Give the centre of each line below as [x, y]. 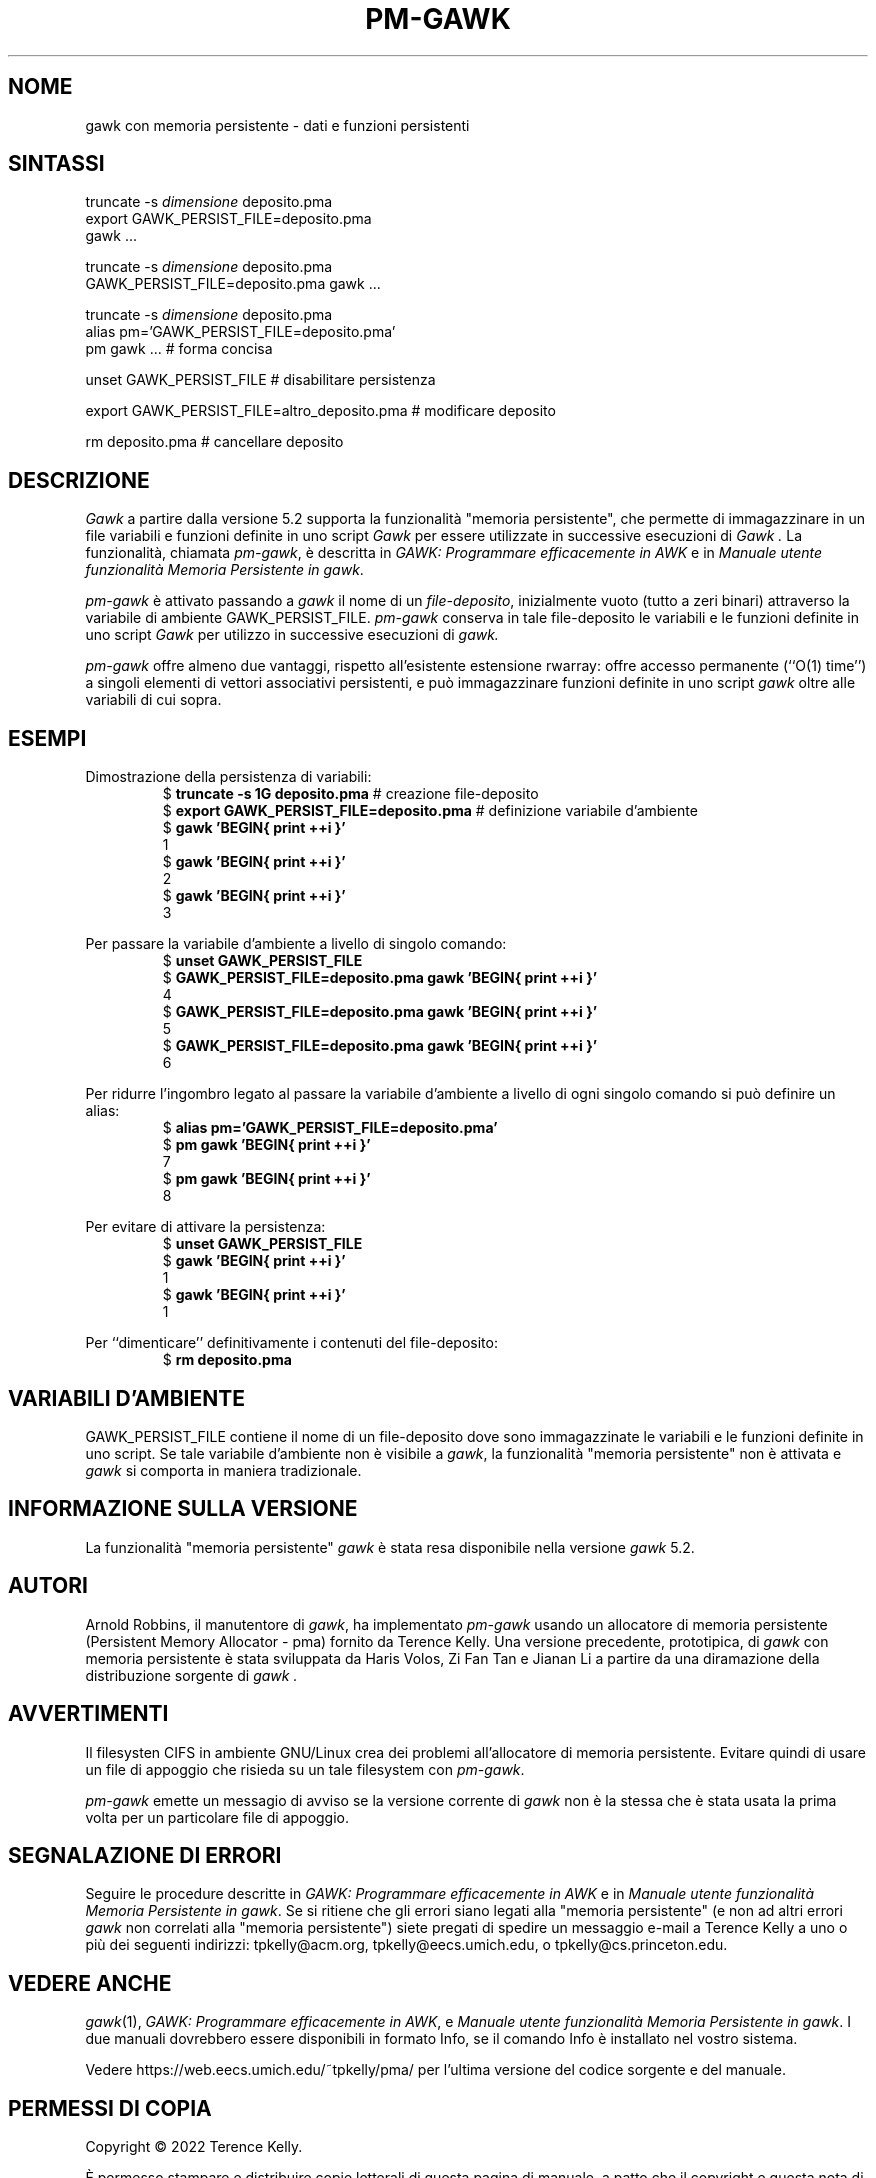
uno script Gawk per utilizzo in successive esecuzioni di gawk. [292, 635]
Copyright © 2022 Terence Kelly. [194, 2147]
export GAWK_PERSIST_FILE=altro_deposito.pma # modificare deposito [320, 411]
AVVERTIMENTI [88, 1714]
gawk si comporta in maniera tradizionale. [223, 1470]
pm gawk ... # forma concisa [179, 349]
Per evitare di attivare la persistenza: [205, 1227]
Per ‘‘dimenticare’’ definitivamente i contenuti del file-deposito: [291, 1343]
